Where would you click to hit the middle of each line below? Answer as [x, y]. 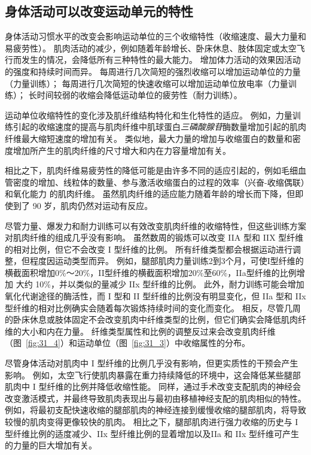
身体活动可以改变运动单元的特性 [99, 11]
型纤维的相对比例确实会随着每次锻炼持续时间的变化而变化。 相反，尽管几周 [153, 307]
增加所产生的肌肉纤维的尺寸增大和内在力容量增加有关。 [122, 150]
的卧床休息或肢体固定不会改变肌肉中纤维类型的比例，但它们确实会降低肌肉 [151, 319]
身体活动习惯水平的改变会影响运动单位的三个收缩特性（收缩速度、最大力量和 [155, 36]
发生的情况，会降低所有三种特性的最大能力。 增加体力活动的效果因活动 [161, 60]
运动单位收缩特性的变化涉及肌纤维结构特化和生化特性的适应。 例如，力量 [149, 115]
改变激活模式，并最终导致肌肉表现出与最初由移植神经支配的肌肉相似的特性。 [155, 398]
